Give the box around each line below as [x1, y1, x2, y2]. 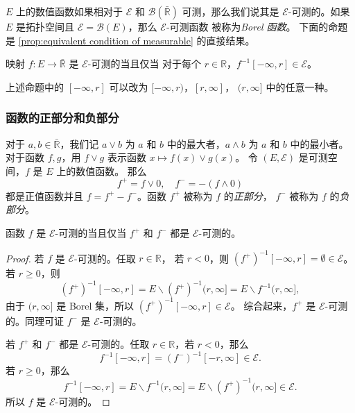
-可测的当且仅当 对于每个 [87, 56, 202, 71]
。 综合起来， [230, 298, 293, 312]
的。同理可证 [6, 313, 64, 328]
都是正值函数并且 [6, 188, 83, 203]
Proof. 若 [6, 251, 44, 265]
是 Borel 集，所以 [56, 298, 135, 312]
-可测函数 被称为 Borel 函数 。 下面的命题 [166, 19, 348, 33]
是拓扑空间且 [16, 19, 75, 33]
